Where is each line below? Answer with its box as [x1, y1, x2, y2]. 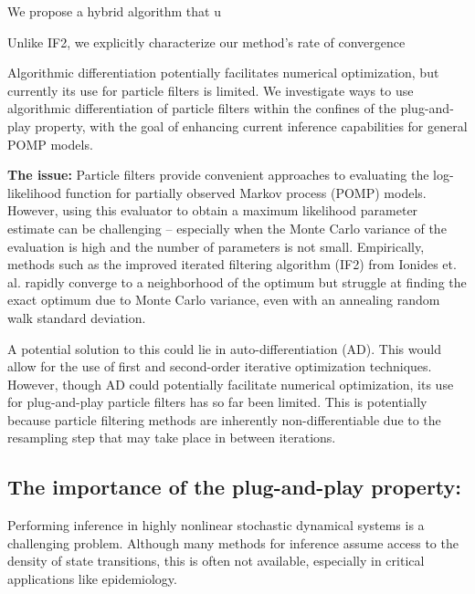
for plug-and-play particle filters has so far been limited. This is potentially [7, 392, 427, 412]
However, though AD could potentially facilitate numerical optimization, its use [7, 374, 454, 393]
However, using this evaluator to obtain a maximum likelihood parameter [7, 201, 418, 220]
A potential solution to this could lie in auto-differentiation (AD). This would [7, 339, 441, 358]
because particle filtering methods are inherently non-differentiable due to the [7, 410, 441, 429]
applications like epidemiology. [7, 569, 177, 589]
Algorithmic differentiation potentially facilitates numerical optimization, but [7, 63, 439, 82]
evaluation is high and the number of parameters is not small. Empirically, [7, 236, 425, 255]
